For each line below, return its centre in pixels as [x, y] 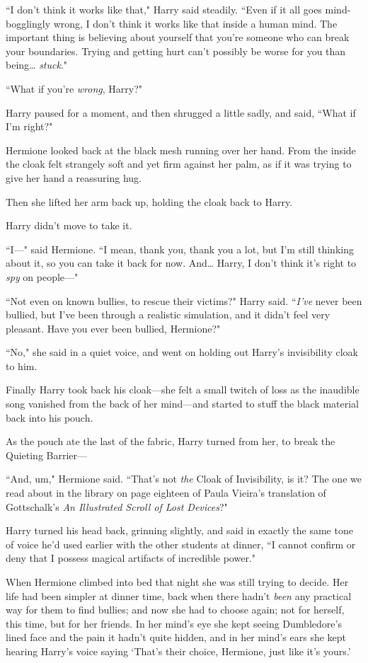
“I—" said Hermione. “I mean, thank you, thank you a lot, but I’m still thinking [180, 249]
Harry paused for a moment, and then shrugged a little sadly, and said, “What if [181, 112]
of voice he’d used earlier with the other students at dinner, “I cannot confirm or [181, 544]
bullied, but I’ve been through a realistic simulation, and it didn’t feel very [168, 315]
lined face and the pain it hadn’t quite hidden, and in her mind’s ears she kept [176, 637]
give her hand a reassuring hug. [74, 177]
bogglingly [28, 23]
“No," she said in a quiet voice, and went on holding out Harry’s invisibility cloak [182, 352]
